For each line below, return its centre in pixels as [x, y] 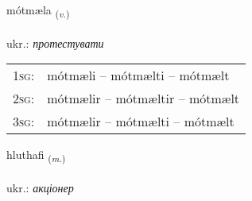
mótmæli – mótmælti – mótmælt [138, 75]
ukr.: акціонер [40, 188]
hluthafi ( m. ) [36, 156]
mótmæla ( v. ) [38, 11]
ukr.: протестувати [55, 43]
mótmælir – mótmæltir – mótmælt [143, 99]
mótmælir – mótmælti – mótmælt [141, 122]
